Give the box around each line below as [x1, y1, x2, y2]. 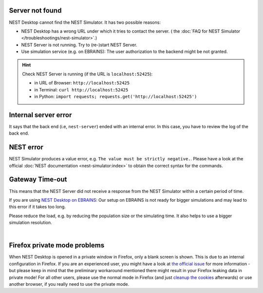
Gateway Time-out [9, 175, 67, 184]
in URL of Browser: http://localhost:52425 [34, 80, 130, 86]
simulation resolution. [9, 220, 52, 225]
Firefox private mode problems [9, 241, 105, 250]
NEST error [9, 143, 44, 152]
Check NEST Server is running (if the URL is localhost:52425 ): [22, 71, 153, 77]
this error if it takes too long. [9, 204, 66, 210]
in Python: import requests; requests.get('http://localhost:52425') [34, 94, 197, 100]
